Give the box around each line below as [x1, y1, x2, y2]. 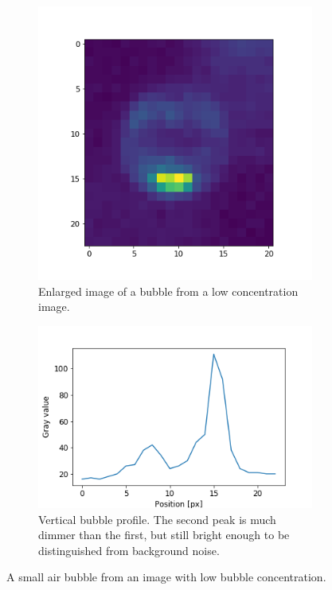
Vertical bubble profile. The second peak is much [38, 510, 276, 527]
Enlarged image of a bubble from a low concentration [38, 282, 299, 299]
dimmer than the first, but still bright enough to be [38, 526, 290, 543]
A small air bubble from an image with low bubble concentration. [6, 569, 326, 585]
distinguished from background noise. [38, 541, 220, 558]
